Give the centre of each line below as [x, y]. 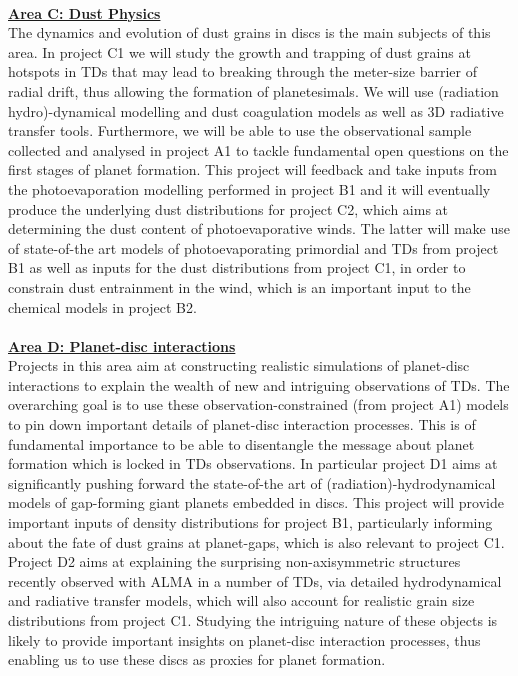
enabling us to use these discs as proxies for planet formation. [197, 659]
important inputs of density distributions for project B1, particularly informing [250, 522]
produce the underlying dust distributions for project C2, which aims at [228, 208]
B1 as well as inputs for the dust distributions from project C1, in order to [237, 267]
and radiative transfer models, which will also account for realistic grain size [241, 600]
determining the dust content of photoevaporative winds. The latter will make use [259, 228]
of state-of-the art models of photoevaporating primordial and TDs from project [253, 247]
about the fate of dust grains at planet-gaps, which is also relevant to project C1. [256, 541]
